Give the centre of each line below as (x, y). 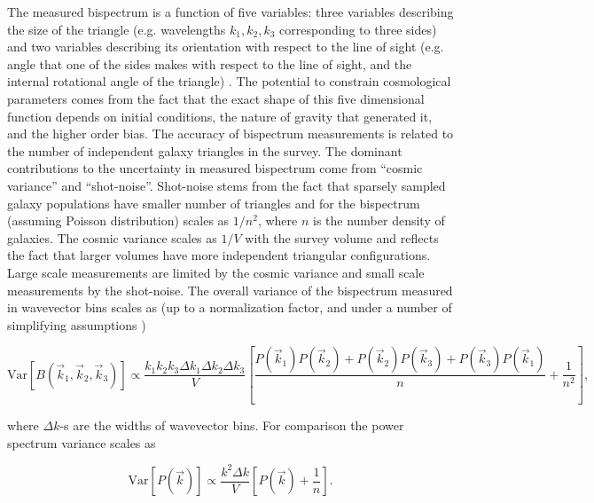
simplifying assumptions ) (77, 324)
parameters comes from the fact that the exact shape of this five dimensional (216, 98)
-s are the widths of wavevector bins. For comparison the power (232, 425)
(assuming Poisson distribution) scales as (118, 220)
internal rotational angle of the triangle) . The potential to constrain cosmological (229, 81)
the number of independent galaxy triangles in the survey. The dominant (205, 150)
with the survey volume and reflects (342, 237)
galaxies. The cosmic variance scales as (112, 237)
